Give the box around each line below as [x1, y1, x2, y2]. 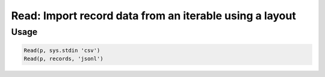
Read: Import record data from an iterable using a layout [11, 9, 296, 22]
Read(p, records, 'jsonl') [23, 55, 104, 63]
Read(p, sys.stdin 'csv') [23, 47, 101, 54]
